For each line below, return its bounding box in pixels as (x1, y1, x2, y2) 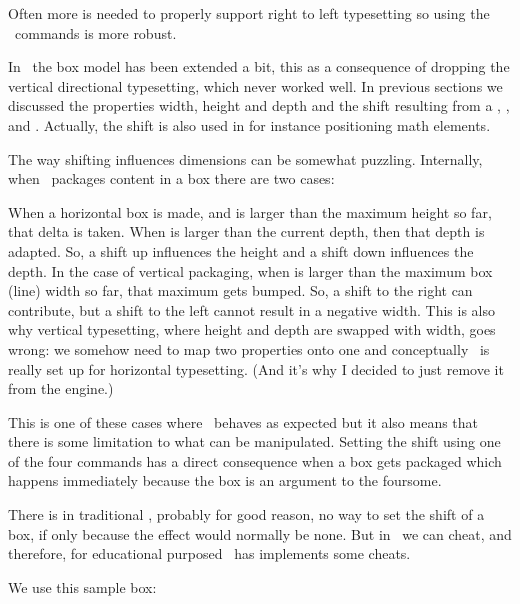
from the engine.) (8, 378, 114, 399)
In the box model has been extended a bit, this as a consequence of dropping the (8, 56, 510, 77)
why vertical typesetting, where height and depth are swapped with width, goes (8, 319, 496, 340)
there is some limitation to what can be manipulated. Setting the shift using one (8, 431, 501, 452)
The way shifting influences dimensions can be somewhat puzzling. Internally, (8, 148, 483, 169)
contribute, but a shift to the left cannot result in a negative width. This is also (8, 299, 495, 320)
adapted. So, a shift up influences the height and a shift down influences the (8, 240, 474, 261)
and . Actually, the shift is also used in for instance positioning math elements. (8, 114, 491, 135)
